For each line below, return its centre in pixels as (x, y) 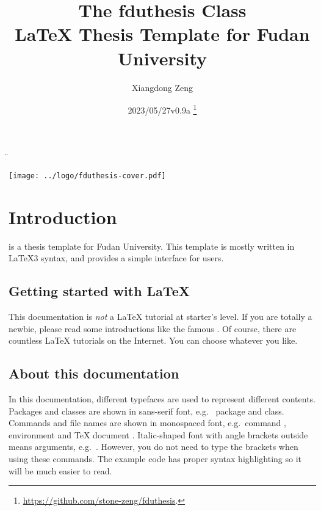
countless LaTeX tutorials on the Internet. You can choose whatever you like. (153, 340)
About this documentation (94, 373)
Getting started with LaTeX (99, 291)
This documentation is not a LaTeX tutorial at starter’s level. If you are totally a (161, 317)
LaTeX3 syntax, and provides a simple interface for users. (116, 258)
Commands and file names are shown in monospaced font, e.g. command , (147, 423)
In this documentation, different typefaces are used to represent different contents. (162, 399)
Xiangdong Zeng (162, 87)
